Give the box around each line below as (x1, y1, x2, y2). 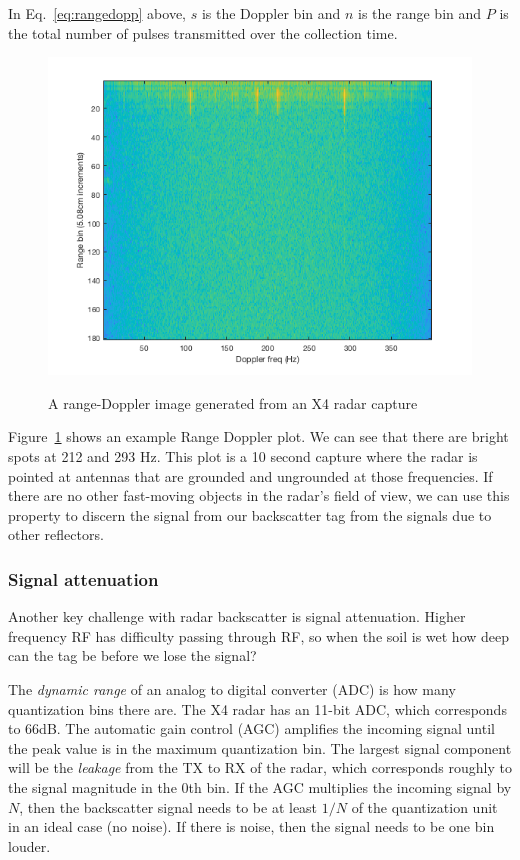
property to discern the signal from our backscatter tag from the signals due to (8, 504, 492, 525)
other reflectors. (8, 524, 104, 545)
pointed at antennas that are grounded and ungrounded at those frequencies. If (8, 465, 493, 486)
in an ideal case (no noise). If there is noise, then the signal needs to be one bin (8, 816, 495, 837)
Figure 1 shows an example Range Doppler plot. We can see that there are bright (8, 426, 509, 447)
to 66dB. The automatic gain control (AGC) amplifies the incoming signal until (8, 718, 495, 739)
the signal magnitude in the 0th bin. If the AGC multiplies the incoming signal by (8, 776, 512, 797)
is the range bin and (358, 3, 482, 23)
